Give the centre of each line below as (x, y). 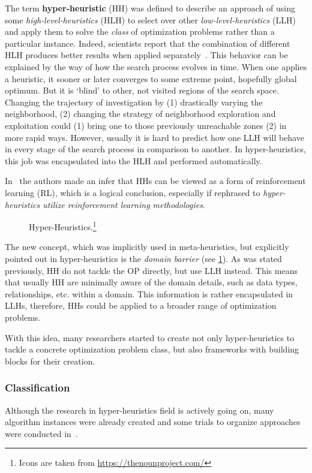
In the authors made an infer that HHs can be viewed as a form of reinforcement (155, 181)
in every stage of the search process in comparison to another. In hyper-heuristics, (155, 149)
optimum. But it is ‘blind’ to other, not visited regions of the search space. (142, 90)
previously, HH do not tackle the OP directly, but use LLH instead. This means (151, 270)
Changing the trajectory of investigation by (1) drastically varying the (134, 102)
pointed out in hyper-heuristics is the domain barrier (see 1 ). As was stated (143, 258)
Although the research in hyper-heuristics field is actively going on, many (139, 410)
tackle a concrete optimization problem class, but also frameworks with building (152, 349)
